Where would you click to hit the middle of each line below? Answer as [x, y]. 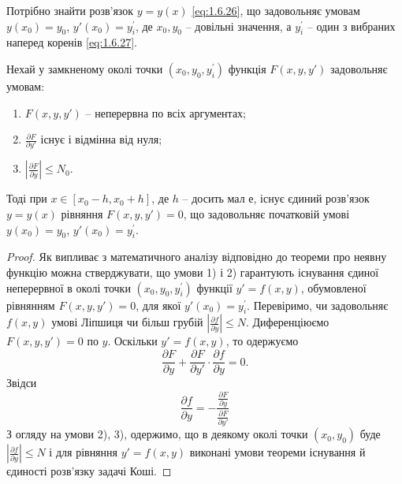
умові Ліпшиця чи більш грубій [127, 322]
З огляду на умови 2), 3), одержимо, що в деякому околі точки [157, 434]
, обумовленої [333, 287]
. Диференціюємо [287, 322]
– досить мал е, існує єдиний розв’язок [276, 198]
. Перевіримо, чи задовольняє [318, 305]
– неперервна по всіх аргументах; [166, 112]
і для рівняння [83, 452]
